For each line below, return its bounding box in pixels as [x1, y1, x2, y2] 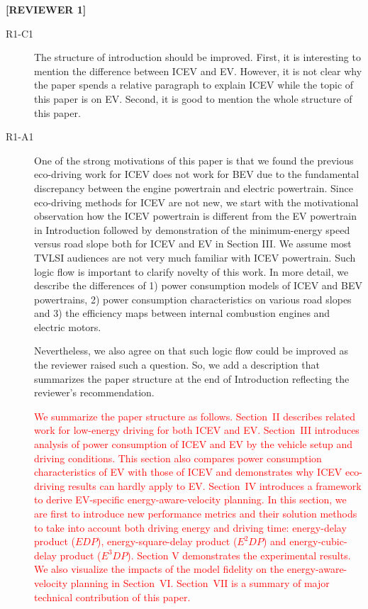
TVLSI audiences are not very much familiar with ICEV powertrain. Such [34, 250, 356, 264]
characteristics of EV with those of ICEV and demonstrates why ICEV [34, 464, 342, 479]
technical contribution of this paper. [34, 589, 191, 604]
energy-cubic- [289, 534, 347, 549]
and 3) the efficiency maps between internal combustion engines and [34, 306, 330, 320]
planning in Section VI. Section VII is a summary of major [70, 575, 330, 590]
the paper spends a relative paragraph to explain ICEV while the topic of [34, 77, 354, 92]
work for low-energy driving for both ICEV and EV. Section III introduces [34, 423, 359, 437]
